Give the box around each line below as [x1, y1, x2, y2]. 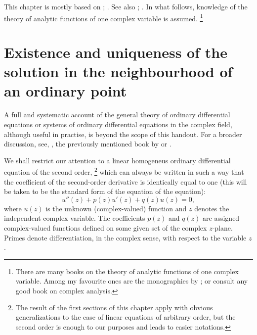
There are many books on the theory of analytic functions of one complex [15, 266, 239, 276]
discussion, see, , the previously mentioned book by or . [4, 139, 171, 149]
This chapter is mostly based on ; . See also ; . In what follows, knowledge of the [4, 1, 248, 11]
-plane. [212, 222, 233, 233]
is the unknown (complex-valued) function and [45, 203, 187, 213]
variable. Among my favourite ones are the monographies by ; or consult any [15, 276, 248, 286]
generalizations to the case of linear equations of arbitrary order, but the [15, 312, 236, 322]
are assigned [203, 213, 240, 223]
